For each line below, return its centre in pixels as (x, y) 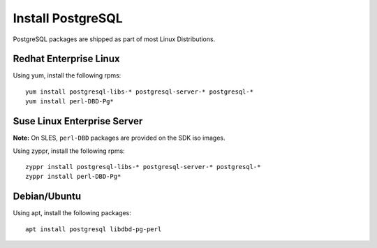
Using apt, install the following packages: (72, 213)
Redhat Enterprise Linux (66, 59)
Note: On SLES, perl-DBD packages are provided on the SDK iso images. (119, 138)
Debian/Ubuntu (47, 197)
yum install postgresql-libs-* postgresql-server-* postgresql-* (140, 92)
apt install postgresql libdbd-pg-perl (94, 229)
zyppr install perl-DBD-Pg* (73, 177)
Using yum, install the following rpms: (67, 75)
